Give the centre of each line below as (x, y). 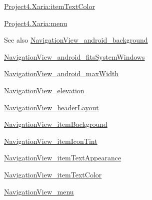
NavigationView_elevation (44, 90)
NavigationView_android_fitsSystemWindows (74, 56)
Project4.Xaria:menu (36, 23)
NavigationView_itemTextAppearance (63, 158)
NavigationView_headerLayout (51, 107)
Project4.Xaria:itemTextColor (49, 6)
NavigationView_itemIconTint (51, 141)
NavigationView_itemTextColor (53, 174)
